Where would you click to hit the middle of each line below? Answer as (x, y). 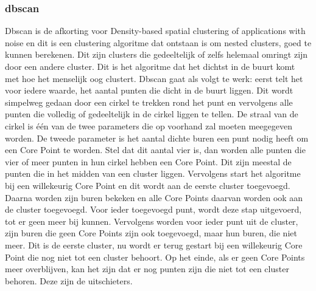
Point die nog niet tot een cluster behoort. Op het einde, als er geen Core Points (155, 257)
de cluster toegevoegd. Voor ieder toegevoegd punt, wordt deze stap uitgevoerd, (153, 209)
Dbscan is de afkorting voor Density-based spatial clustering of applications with (155, 31)
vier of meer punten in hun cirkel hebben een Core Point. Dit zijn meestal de (148, 161)
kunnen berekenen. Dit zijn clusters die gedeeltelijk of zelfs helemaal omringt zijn (156, 54)
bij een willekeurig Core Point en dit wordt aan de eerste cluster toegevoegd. (148, 185)
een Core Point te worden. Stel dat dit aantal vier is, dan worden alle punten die (155, 150)
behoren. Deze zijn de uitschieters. (69, 280)
